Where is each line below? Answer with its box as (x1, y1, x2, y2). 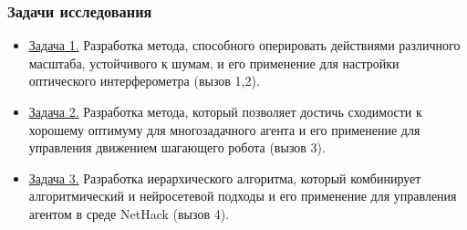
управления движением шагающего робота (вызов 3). (28, 138, 326, 157)
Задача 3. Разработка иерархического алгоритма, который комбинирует (28, 168, 421, 187)
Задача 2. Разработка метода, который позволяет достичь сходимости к (28, 102, 422, 120)
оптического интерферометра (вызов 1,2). (28, 71, 260, 90)
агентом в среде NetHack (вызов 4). (28, 204, 230, 223)
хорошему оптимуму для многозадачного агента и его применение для (28, 120, 420, 139)
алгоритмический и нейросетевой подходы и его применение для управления (28, 186, 457, 205)
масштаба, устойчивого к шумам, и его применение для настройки (28, 53, 400, 72)
